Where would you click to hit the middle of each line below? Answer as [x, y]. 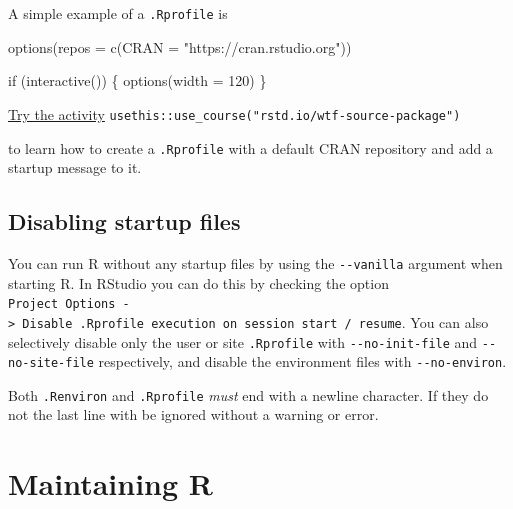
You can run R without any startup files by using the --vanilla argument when [255, 262]
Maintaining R [110, 483]
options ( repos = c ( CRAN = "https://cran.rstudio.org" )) [180, 46]
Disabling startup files [124, 221]
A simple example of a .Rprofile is [118, 13]
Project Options [62, 304]
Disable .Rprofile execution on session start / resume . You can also [255, 321]
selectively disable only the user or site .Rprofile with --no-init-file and [243, 341]
